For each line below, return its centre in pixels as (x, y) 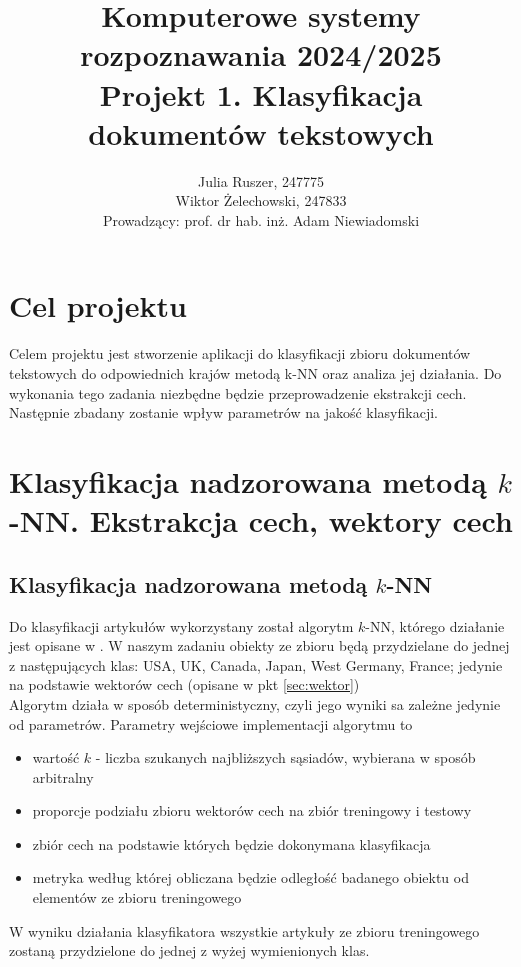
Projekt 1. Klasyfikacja (261, 93)
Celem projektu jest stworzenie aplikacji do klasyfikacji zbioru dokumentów (240, 353)
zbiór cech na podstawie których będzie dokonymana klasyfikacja (231, 843)
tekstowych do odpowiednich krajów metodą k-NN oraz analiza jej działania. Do (255, 373)
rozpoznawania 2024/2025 (261, 54)
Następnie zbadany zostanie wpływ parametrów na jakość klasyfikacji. (223, 412)
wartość (56, 757)
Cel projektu (98, 305)
